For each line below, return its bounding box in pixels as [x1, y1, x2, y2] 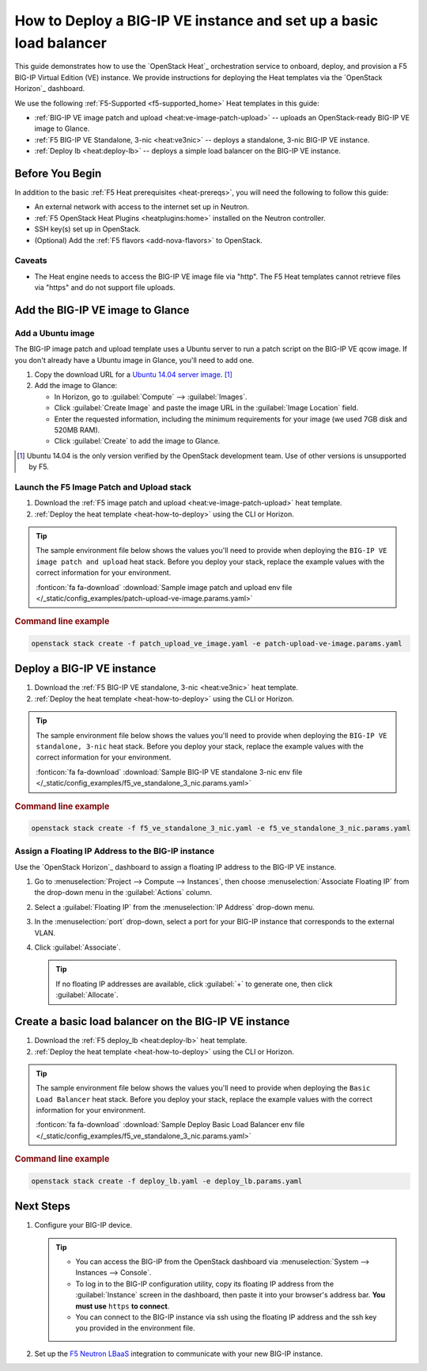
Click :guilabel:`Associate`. [34, 943, 122, 952]
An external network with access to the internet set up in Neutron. [34, 202, 249, 211]
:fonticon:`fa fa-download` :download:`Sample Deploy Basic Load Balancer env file [36, 1120, 305, 1129]
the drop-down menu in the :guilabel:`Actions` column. [34, 888, 213, 897]
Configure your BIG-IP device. [34, 1221, 133, 1230]
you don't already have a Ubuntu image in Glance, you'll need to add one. [14, 355, 255, 364]
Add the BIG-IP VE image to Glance [14, 303, 190, 317]
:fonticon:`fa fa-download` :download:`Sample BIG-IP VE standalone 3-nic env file [36, 767, 303, 776]
